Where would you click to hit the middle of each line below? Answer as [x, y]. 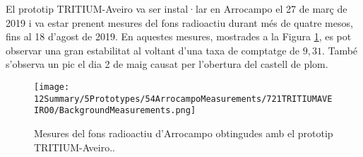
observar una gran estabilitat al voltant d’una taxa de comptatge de [153, 50]
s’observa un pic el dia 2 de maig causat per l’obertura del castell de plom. [167, 64]
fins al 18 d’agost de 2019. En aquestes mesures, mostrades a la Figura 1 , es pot [179, 36]
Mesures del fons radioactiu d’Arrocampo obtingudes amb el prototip [184, 133]
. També [340, 50]
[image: [52, 87]
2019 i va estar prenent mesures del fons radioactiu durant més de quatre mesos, [179, 22]
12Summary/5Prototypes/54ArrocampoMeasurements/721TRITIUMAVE [183, 99]
